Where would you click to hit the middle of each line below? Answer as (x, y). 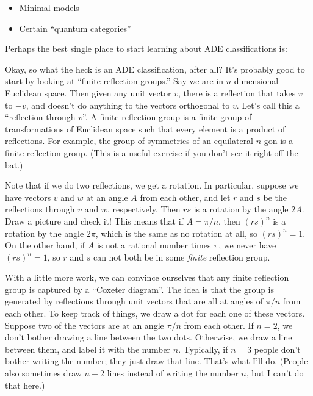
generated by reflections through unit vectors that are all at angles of (134, 301)
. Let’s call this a (268, 105)
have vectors (28, 197)
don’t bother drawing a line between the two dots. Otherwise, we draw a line (149, 337)
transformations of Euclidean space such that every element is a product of (145, 128)
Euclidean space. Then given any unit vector (88, 92)
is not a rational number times (154, 245)
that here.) (25, 385)
